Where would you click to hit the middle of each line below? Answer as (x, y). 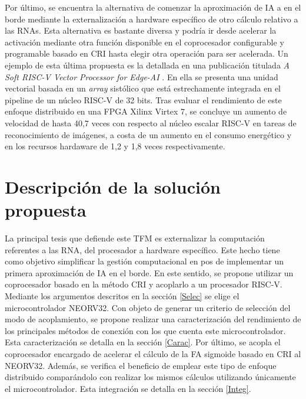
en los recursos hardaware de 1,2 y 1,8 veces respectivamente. (115, 146)
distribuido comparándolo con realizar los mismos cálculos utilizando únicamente (150, 377)
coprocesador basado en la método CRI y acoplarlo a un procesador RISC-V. (144, 284)
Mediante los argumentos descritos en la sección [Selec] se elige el (122, 296)
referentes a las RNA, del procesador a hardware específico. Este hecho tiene (142, 249)
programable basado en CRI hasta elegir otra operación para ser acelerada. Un (147, 53)
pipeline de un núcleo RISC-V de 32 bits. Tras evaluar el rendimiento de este (143, 99)
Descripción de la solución (113, 186)
